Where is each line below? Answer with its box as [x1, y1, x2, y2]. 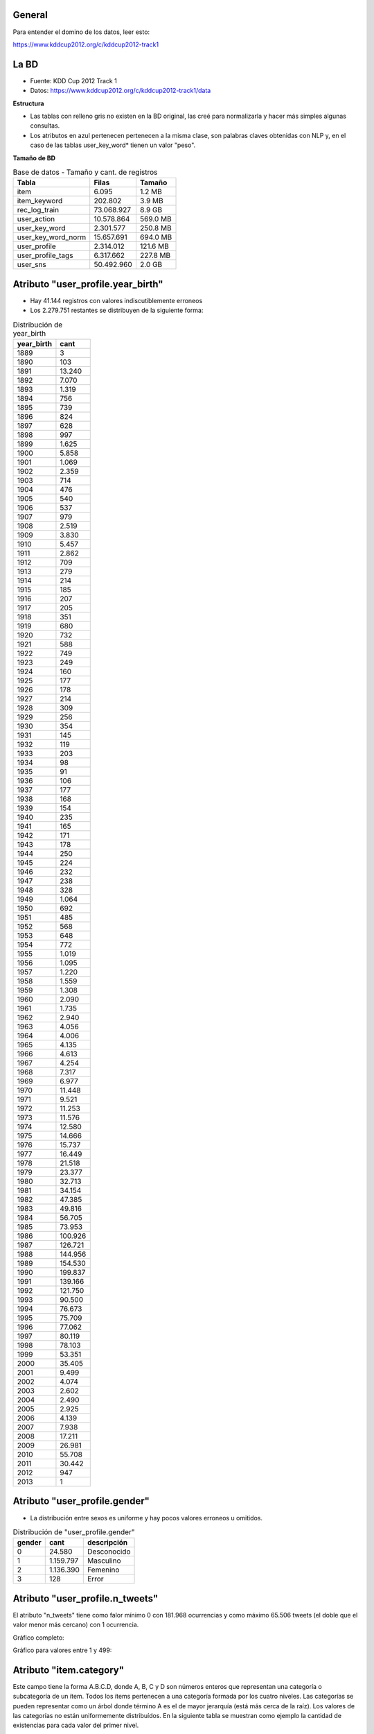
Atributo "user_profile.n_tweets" [12, 1593, 159, 1604]
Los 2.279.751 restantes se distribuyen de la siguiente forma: [30, 306, 204, 315]
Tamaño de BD [12, 153, 55, 162]
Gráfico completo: [12, 1633, 65, 1642]
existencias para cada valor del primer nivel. [12, 1721, 139, 1730]
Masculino [87, 1556, 121, 1565]
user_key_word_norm [17, 232, 87, 242]
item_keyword [17, 196, 63, 206]
